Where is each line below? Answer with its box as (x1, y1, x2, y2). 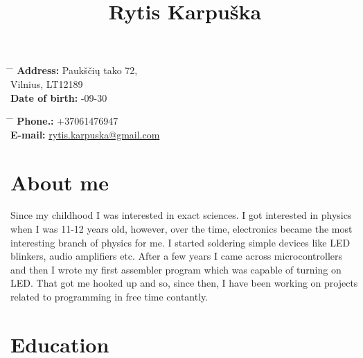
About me (10, 168, 109, 196)
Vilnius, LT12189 (10, 76, 83, 91)
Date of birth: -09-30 (10, 90, 107, 105)
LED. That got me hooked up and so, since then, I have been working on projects (10, 276, 358, 290)
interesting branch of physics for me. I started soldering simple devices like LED (10, 235, 351, 249)
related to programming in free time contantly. (10, 289, 209, 304)
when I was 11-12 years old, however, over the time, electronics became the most (10, 222, 353, 236)
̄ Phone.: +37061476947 (10, 114, 118, 128)
